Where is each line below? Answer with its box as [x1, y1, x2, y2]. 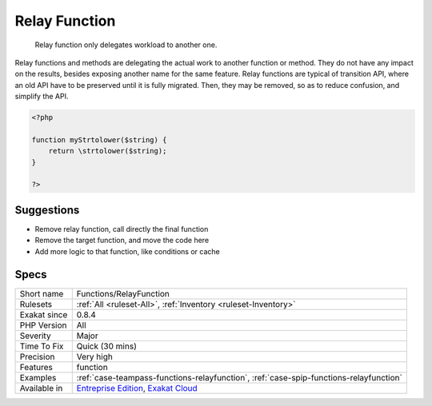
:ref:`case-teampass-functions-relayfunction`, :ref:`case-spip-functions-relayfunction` [76, 372, 403, 383]
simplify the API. [14, 92, 69, 101]
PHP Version [19, 320, 67, 331]
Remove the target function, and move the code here [34, 236, 210, 245]
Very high [76, 351, 114, 362]
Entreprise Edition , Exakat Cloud [76, 382, 198, 393]
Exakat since [19, 308, 68, 320]
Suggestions [14, 203, 80, 217]
